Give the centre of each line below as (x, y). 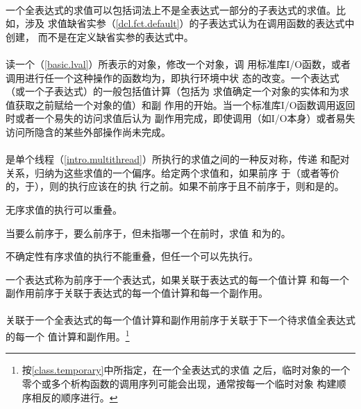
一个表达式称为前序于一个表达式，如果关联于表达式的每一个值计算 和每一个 (177, 279)
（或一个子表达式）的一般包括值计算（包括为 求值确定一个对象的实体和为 (173, 91)
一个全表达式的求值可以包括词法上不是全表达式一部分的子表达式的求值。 (171, 9)
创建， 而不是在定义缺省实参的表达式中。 (100, 36)
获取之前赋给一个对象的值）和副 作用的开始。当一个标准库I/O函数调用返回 (185, 104)
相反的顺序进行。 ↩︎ (75, 397)
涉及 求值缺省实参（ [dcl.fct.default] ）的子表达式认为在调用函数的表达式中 (190, 23)
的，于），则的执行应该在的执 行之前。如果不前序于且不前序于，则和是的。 (175, 186)
